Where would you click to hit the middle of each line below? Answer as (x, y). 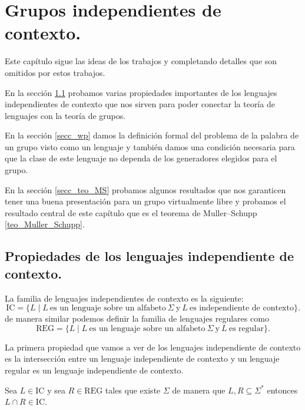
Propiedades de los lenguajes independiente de (150, 256)
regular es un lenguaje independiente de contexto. (94, 370)
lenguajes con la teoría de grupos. (65, 115)
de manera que (199, 390)
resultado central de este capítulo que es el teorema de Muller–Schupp (131, 212)
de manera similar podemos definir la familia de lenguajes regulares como (137, 318)
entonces (282, 390)
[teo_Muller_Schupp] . (45, 224)
